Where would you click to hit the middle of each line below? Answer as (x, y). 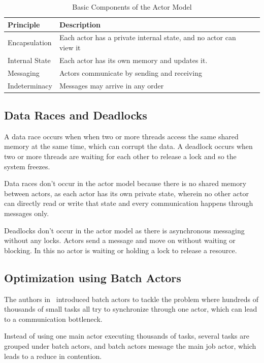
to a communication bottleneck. (53, 319)
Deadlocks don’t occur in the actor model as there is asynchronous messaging (124, 230)
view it (70, 48)
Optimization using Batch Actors (93, 277)
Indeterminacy (30, 85)
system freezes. (27, 166)
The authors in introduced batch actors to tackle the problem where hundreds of (131, 299)
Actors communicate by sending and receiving (130, 72)
